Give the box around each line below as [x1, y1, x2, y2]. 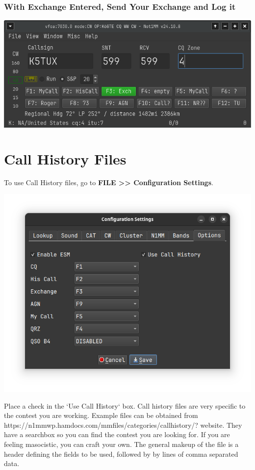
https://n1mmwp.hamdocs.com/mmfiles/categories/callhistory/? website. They [4, 419, 242, 430]
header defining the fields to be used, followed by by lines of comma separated [4, 448, 238, 459]
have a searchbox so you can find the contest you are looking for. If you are [4, 429, 230, 440]
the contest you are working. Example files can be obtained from [4, 410, 198, 420]
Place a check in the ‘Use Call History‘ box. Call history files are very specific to [4, 400, 246, 411]
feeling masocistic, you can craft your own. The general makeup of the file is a [4, 439, 239, 449]
